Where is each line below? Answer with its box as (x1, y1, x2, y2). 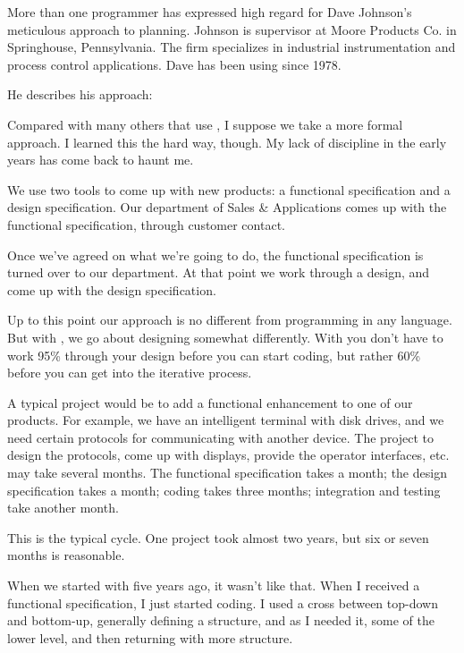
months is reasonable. (7, 546, 125, 564)
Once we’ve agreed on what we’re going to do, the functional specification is (7, 245, 424, 264)
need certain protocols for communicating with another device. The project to (7, 428, 434, 446)
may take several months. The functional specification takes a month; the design (7, 463, 447, 482)
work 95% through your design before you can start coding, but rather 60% (7, 345, 421, 364)
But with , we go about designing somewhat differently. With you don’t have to (7, 327, 443, 346)
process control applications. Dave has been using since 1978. (7, 55, 342, 73)
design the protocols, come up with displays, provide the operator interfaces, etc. (7, 445, 450, 464)
